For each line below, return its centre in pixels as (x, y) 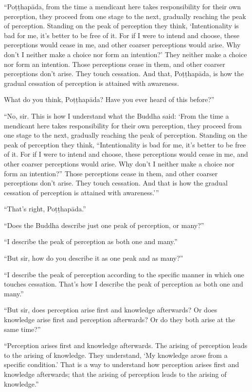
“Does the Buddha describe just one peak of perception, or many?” (104, 225)
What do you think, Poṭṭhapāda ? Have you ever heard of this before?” (109, 99)
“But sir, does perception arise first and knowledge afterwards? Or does (111, 310)
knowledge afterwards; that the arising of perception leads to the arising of (115, 374)
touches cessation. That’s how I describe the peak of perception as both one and (124, 284)
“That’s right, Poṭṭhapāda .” (45, 209)
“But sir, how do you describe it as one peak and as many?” (94, 258)
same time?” (22, 329)
